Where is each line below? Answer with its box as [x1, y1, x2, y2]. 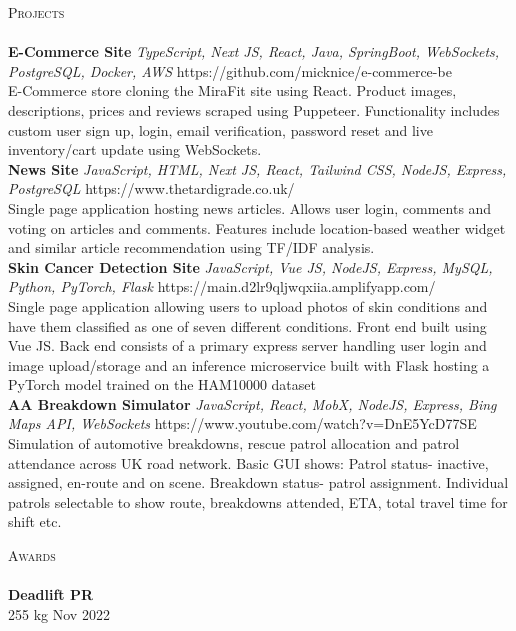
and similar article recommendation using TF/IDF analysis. [8, 237, 375, 258]
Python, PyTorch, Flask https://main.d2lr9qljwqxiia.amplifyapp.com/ [8, 276, 436, 297]
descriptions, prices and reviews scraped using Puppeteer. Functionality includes [8, 99, 500, 120]
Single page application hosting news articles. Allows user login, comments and [8, 197, 492, 218]
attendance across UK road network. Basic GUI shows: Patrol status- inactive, [8, 452, 489, 473]
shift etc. [8, 511, 62, 532]
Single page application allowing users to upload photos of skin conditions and [8, 295, 488, 316]
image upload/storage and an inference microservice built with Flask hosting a [8, 354, 490, 375]
